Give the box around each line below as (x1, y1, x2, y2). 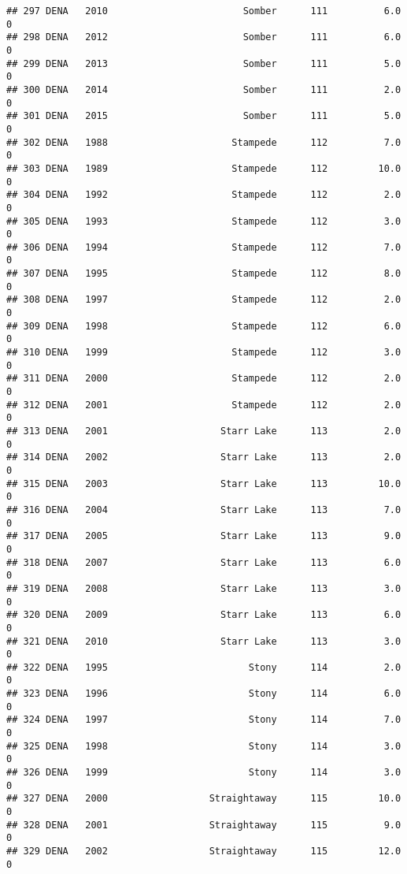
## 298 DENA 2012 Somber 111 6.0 (6, 32, 401, 43)
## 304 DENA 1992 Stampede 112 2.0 (6, 189, 401, 201)
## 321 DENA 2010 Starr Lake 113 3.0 (6, 635, 401, 647)
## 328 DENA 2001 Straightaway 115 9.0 (6, 819, 401, 831)
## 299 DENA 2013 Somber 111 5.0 (6, 58, 401, 69)
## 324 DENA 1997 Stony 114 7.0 (6, 714, 401, 726)
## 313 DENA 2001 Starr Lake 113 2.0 (6, 426, 401, 437)
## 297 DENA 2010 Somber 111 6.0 (6, 6, 401, 17)
